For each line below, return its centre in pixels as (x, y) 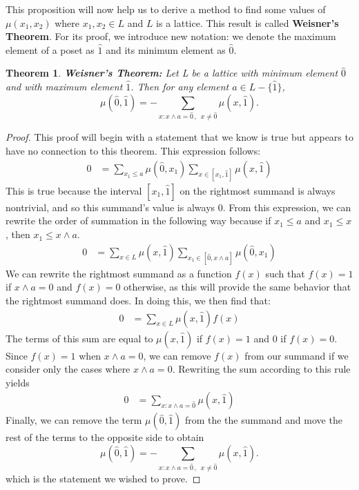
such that (285, 273)
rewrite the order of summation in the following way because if (138, 220)
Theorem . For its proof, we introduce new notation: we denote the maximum (171, 36)
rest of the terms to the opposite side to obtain (105, 437)
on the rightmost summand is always (258, 190)
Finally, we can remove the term (74, 420)
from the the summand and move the (263, 420)
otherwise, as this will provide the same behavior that (237, 287)
